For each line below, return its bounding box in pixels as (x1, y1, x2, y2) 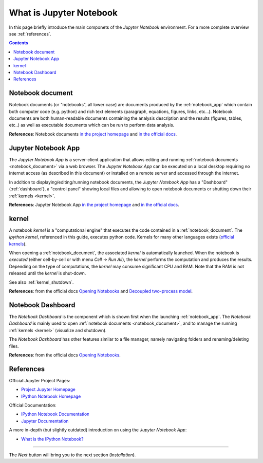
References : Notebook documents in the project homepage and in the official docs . (9, 131, 177, 137)
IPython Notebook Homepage (21, 393, 81, 399)
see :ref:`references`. (9, 31, 52, 37)
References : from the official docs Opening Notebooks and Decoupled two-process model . (9, 288, 193, 294)
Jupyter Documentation (21, 418, 69, 424)
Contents (9, 40, 29, 46)
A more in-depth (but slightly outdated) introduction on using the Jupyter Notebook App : (9, 427, 187, 433)
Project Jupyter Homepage (21, 387, 75, 392)
